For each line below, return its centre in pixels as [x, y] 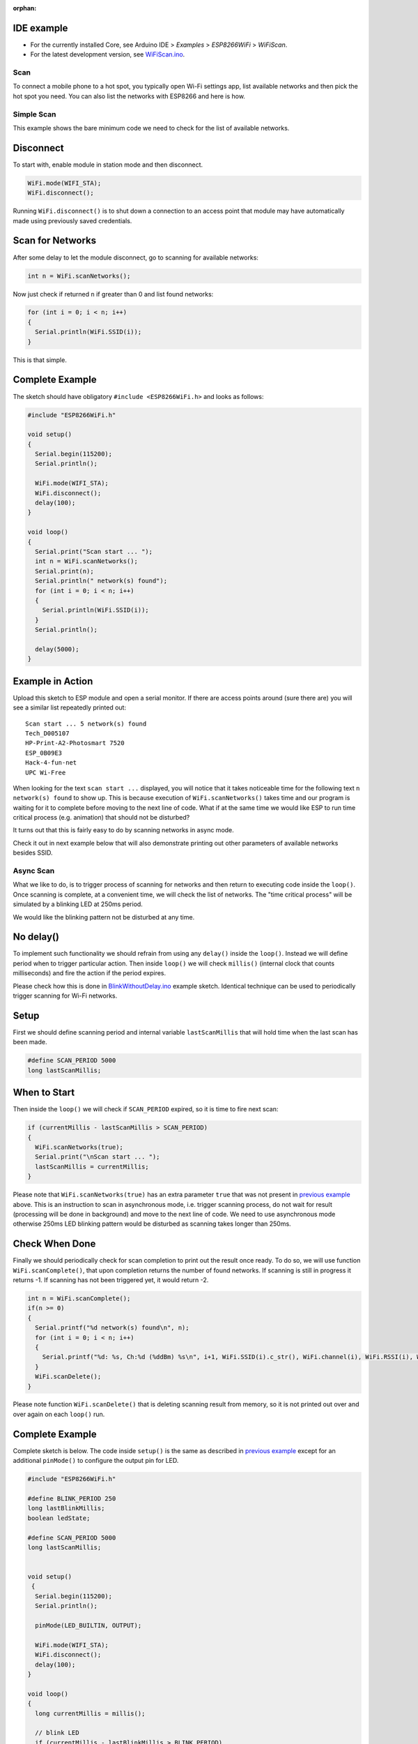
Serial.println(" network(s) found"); [101, 581]
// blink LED [57, 1733]
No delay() [36, 937]
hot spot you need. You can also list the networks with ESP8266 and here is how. [129, 96]
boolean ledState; [59, 1518]
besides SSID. [33, 853]
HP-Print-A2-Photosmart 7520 [75, 743]
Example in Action [53, 681]
